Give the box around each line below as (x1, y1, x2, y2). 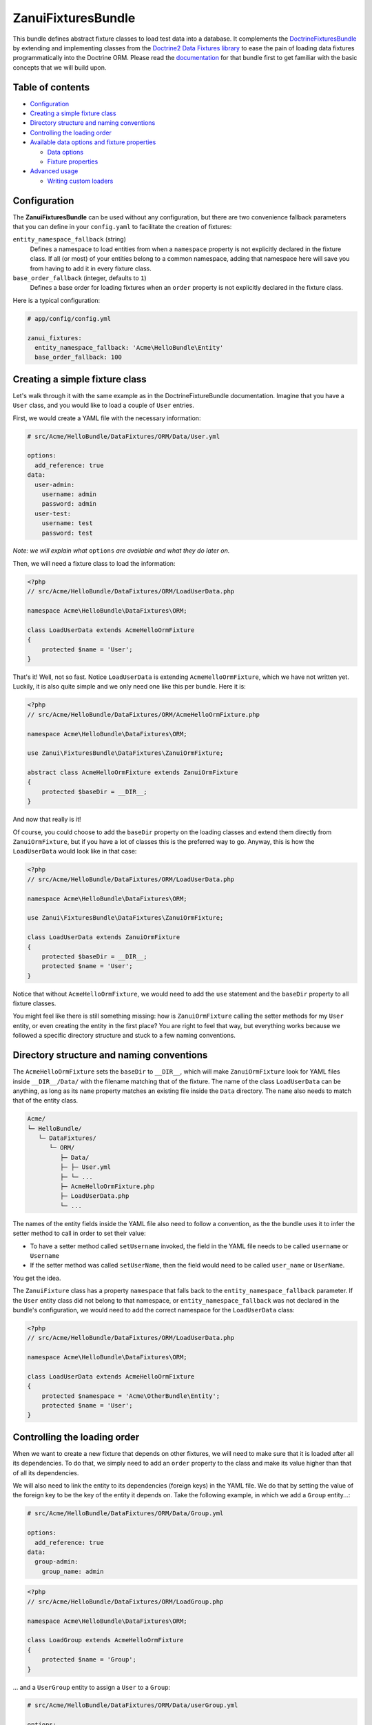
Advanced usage (30, 167, 79, 175)
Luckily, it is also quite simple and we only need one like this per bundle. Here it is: (12, 682, 246, 691)
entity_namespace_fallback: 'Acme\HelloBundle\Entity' (34, 344, 224, 351)
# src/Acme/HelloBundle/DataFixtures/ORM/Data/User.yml (27, 432, 220, 440)
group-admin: (34, 1558, 79, 1566)
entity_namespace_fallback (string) (12, 235, 127, 244)
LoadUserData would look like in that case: (12, 847, 137, 856)
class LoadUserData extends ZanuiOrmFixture (27, 934, 180, 941)
